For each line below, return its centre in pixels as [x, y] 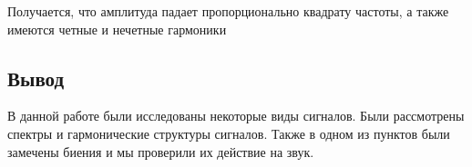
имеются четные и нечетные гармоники [117, 29]
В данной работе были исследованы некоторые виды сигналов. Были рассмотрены [236, 116]
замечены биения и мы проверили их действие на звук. [161, 151]
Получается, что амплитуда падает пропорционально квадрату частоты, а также [228, 11]
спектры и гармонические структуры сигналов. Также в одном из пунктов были [229, 133]
